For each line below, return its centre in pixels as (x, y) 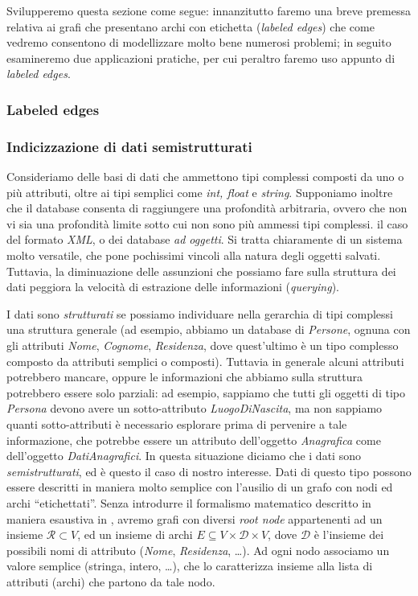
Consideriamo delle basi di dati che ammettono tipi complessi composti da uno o (205, 177)
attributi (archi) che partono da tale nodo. (111, 581)
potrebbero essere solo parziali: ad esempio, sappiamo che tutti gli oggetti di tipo (206, 392)
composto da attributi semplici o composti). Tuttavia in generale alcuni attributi (205, 361)
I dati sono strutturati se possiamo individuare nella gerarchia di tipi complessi (200, 313)
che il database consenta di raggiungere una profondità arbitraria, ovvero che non (207, 208)
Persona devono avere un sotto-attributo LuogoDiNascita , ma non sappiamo (195, 408)
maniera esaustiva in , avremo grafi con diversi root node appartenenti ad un (195, 518)
